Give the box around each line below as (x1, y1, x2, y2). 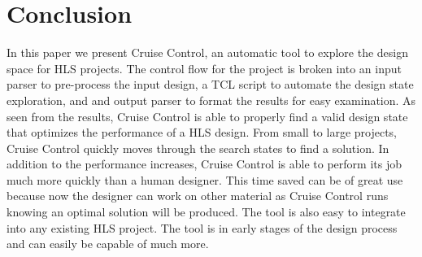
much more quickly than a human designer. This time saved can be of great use (7, 171, 403, 188)
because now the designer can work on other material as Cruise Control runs (7, 187, 389, 204)
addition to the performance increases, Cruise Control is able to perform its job (7, 155, 402, 172)
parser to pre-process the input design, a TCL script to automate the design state (7, 76, 414, 93)
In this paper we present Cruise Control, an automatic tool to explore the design (7, 44, 408, 61)
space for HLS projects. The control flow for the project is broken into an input (7, 59, 402, 76)
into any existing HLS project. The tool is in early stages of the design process (7, 219, 398, 236)
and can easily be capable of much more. (7, 235, 209, 252)
